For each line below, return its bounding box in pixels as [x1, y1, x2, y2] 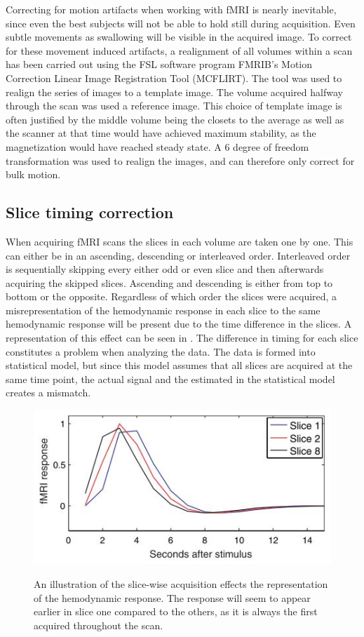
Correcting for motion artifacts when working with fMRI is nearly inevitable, [6, 2, 337, 16]
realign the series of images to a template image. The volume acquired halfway [6, 84, 343, 99]
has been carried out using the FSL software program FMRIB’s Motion [6, 57, 313, 72]
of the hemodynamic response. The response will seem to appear [34, 590, 311, 605]
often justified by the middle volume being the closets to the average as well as [6, 112, 344, 126]
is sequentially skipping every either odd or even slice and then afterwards [6, 262, 324, 276]
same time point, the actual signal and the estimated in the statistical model [6, 371, 335, 386]
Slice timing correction [6, 201, 174, 223]
